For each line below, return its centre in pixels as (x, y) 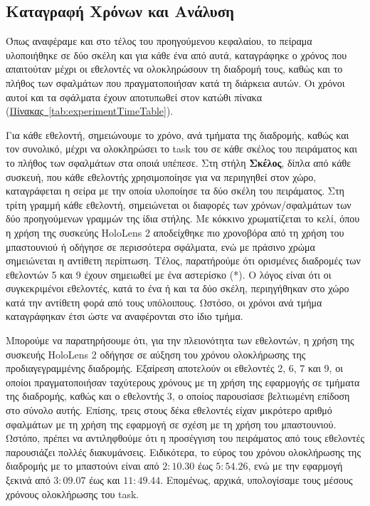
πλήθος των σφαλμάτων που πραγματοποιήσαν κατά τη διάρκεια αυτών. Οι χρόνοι (175, 82)
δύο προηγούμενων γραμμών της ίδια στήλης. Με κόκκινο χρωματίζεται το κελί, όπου (183, 218)
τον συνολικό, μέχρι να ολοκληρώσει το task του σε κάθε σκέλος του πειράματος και (181, 149)
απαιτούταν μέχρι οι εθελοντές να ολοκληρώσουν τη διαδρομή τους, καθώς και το (174, 69)
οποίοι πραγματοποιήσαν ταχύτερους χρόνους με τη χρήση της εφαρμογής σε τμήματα (183, 382)
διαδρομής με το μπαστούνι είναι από (83, 466)
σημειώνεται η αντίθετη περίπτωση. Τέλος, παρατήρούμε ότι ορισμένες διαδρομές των (183, 260)
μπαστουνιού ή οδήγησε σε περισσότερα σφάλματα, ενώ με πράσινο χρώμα (160, 246)
